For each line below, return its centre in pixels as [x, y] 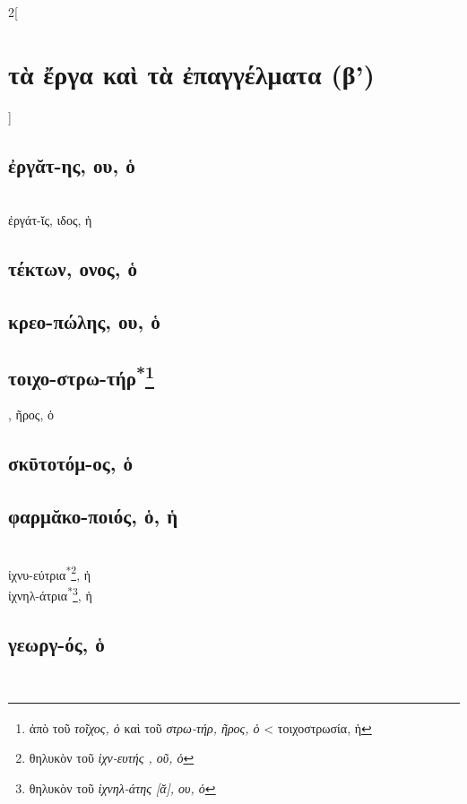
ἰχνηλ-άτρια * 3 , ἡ [50, 593]
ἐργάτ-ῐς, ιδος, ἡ [50, 220]
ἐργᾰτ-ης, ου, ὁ [72, 164]
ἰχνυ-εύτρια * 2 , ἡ [50, 573]
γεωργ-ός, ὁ [56, 643]
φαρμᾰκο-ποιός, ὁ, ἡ [93, 516]
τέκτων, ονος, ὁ [73, 268]
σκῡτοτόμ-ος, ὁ [70, 463]
